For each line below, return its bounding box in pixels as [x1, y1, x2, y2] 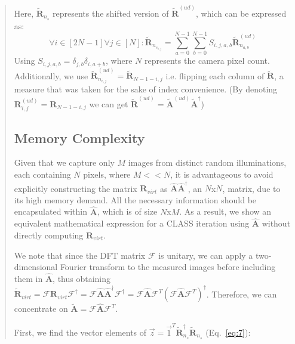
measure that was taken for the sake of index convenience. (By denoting [14, 83, 278, 95]
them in [14, 272, 43, 285]
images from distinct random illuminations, [128, 156, 287, 169]
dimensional [14, 261, 58, 273]
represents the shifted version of [53, 7, 169, 19]
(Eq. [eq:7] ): [205, 326, 251, 338]
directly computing [14, 229, 84, 241]
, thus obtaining [53, 272, 111, 285]
